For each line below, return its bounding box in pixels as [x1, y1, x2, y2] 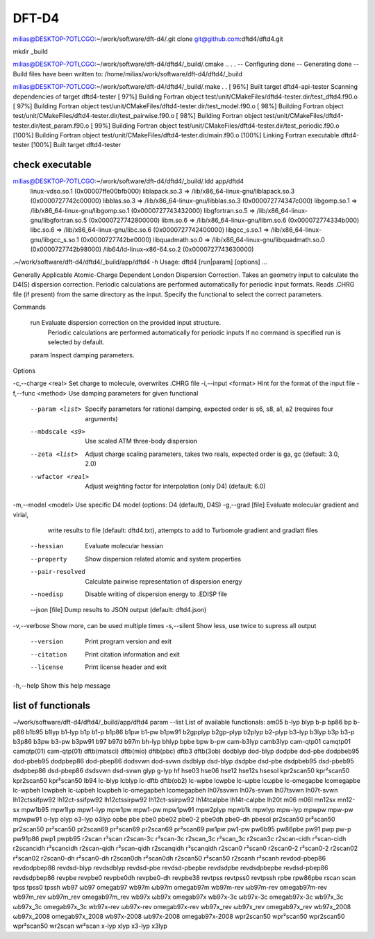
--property [30, 555, 67, 563]
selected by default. [47, 338, 105, 346]
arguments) [85, 414, 118, 423]
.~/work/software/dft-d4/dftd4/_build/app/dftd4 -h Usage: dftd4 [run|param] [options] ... [12, 257, 267, 267]
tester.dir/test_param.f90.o [12, 121, 90, 130]
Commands [12, 303, 47, 312]
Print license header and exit [85, 663, 167, 671]
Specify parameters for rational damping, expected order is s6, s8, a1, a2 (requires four [85, 405, 334, 413]
